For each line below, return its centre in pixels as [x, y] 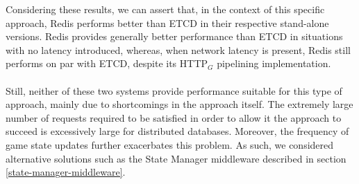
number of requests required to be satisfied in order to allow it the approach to [174, 117]
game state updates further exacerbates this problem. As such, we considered [170, 144]
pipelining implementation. [274, 63]
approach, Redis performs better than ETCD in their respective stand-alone [167, 22]
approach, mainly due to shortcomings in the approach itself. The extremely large [179, 104]
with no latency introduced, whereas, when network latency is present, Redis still [178, 49]
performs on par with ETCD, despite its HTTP [107, 63]
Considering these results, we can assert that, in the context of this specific [165, 9]
